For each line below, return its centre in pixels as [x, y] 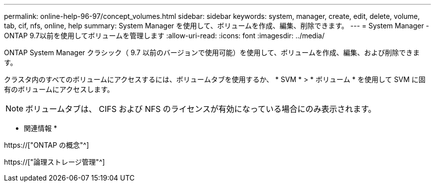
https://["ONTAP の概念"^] [47, 145]
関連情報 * [40, 128]
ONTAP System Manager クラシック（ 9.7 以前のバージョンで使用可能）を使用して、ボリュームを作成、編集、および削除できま [212, 52]
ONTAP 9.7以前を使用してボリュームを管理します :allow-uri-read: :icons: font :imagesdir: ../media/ [164, 36]
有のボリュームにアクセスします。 [59, 89]
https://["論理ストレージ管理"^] [55, 162]
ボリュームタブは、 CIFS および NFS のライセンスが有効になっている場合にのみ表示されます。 [201, 109]
